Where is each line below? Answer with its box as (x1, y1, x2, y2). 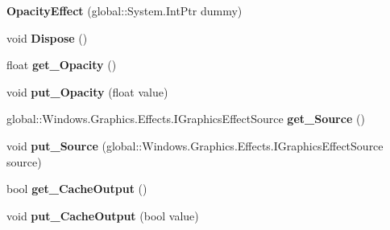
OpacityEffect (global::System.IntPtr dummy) (6, 2, 243, 18)
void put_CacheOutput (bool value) (6, 207, 199, 224)
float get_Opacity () (6, 56, 117, 73)
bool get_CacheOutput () (6, 180, 147, 197)
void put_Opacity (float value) (6, 83, 168, 100)
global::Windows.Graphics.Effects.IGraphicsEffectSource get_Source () (6, 110, 365, 127)
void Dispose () (6, 29, 88, 46)
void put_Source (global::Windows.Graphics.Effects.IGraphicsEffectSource (6, 137, 384, 154)
